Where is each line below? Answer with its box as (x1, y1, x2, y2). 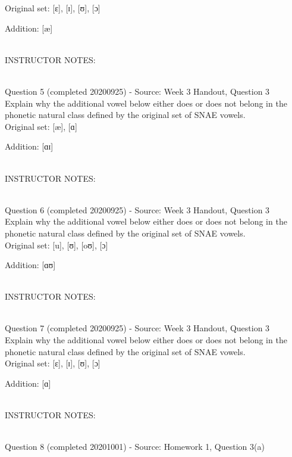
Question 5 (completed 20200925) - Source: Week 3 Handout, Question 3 (5, 85, 270, 97)
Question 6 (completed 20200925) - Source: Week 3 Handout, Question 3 (5, 203, 270, 216)
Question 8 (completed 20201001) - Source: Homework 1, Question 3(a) (5, 440, 265, 453)
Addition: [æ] (5, 21, 53, 34)
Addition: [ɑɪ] (5, 140, 54, 153)
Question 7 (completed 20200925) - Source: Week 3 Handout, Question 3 (5, 322, 270, 334)
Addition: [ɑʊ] (5, 259, 56, 271)
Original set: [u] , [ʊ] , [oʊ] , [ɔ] (5, 238, 108, 251)
